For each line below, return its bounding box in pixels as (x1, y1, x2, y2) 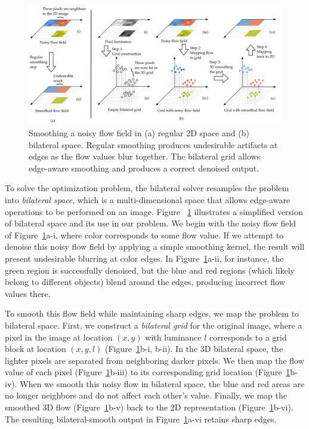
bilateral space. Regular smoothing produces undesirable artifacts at (29, 138, 278, 151)
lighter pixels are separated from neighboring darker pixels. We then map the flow (5, 354, 304, 366)
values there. (5, 287, 51, 299)
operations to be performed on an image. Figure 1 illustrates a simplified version (5, 205, 303, 217)
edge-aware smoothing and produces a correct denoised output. (29, 161, 259, 174)
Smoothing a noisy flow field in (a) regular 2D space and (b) (29, 127, 249, 139)
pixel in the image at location (5, 330, 113, 343)
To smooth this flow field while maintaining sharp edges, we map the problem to (5, 307, 299, 320)
